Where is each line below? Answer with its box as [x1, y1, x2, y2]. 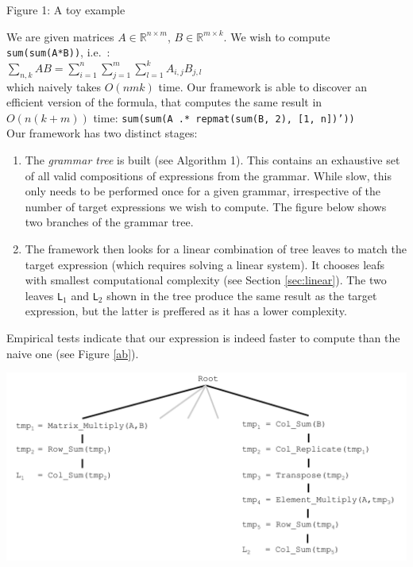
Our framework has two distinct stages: [6, 125, 198, 141]
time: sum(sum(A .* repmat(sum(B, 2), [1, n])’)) [93, 109, 355, 125]
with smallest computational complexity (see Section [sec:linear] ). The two [25, 272, 387, 288]
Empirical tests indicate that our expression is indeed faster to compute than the [6, 330, 400, 346]
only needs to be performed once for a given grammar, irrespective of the [25, 183, 381, 199]
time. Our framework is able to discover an [158, 78, 367, 94]
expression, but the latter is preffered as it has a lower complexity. [25, 303, 347, 319]
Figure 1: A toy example [6, 2, 125, 17]
